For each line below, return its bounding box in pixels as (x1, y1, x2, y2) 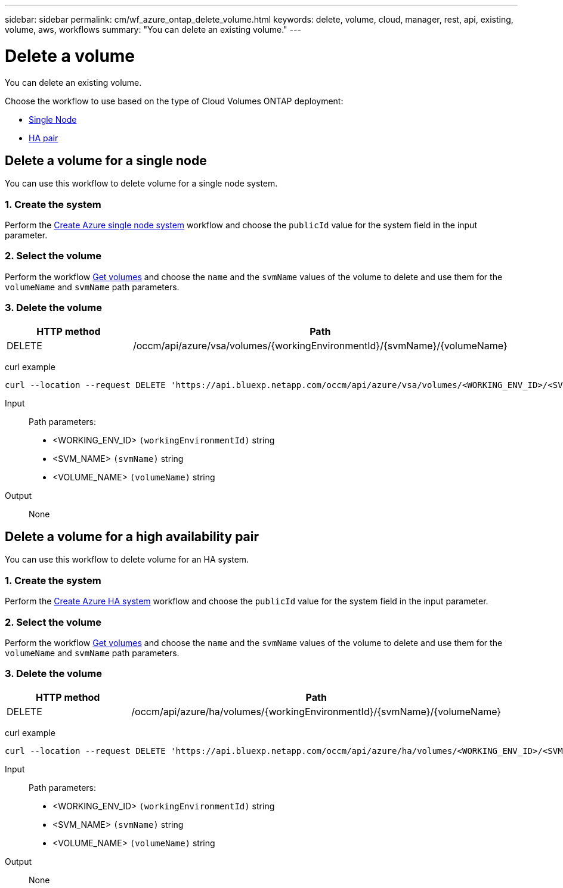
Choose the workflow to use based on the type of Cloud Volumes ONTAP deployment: (5, 95, 344, 106)
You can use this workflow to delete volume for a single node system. (5, 178, 278, 189)
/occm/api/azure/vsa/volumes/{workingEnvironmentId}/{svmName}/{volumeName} (132, 339, 508, 352)
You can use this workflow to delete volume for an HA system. (5, 554, 249, 565)
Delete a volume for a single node (5, 153, 207, 168)
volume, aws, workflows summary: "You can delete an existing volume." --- (5, 24, 301, 35)
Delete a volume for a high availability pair (5, 529, 259, 545)
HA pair (29, 132, 58, 143)
